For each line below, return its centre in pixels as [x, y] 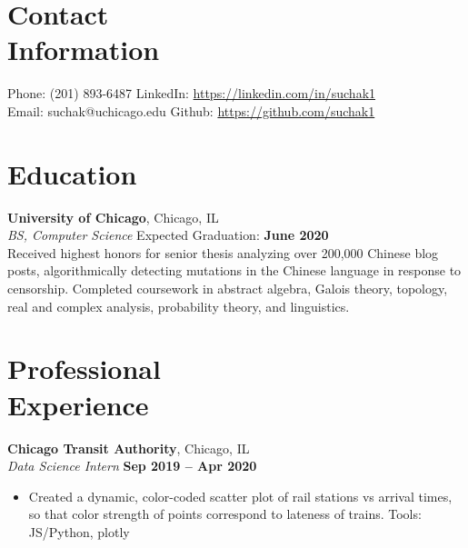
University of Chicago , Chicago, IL [113, 217]
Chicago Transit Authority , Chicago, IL [129, 448]
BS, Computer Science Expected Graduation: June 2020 [168, 235]
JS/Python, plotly [79, 531]
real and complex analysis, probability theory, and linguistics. [179, 306]
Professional [84, 369]
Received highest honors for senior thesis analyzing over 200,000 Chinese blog [223, 252]
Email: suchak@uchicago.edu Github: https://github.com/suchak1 [191, 110]
